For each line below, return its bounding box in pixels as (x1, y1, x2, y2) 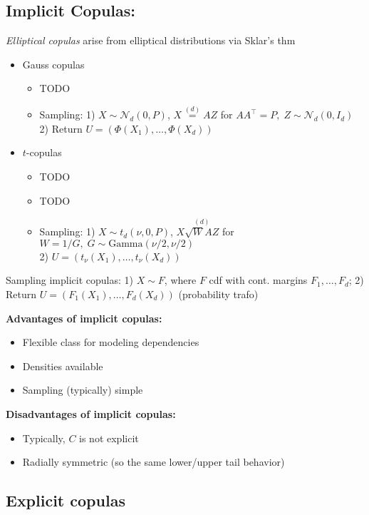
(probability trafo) (178, 286, 259, 301)
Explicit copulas (6, 489, 125, 511)
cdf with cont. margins (209, 272, 308, 287)
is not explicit (79, 430, 139, 445)
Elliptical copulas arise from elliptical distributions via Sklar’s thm (6, 33, 296, 48)
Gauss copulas (22, 56, 85, 71)
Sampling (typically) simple (22, 382, 143, 397)
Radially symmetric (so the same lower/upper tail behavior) (22, 454, 285, 469)
